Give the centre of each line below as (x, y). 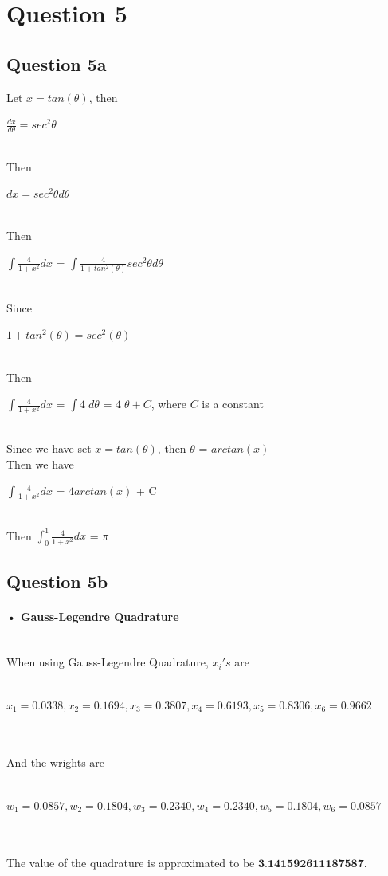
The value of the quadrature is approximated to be (131, 863)
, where (169, 404)
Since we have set (49, 448)
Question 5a (57, 63)
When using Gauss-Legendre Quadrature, (108, 662)
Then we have (40, 464)
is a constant (233, 404)
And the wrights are (56, 762)
